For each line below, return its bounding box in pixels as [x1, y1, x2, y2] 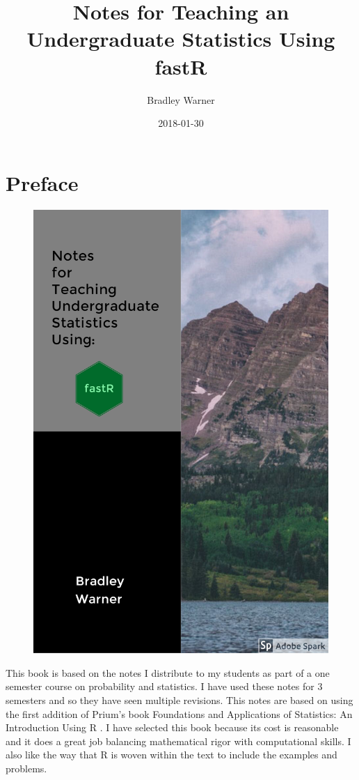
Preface [6, 168, 79, 197]
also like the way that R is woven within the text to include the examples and [6, 747, 337, 762]
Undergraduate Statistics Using [26, 24, 335, 53]
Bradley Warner [147, 92, 215, 107]
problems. [6, 760, 47, 775]
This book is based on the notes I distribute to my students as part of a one [6, 665, 330, 680]
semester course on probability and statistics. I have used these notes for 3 [6, 679, 323, 694]
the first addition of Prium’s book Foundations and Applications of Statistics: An [6, 706, 353, 721]
